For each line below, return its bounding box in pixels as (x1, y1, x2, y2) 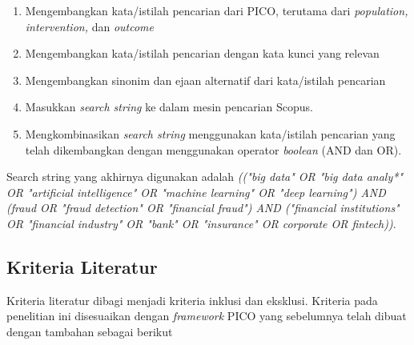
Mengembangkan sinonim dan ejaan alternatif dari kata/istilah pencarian (25, 71, 386, 88)
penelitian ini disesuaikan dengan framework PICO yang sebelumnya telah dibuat (6, 307, 407, 324)
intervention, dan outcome (25, 18, 154, 34)
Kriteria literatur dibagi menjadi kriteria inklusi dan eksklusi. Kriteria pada (6, 291, 378, 308)
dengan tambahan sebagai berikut (6, 323, 173, 339)
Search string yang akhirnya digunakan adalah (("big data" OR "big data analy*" (6, 168, 404, 185)
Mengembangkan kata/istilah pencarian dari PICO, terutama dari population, (25, 2, 408, 18)
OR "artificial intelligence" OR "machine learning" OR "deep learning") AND (6, 183, 386, 200)
